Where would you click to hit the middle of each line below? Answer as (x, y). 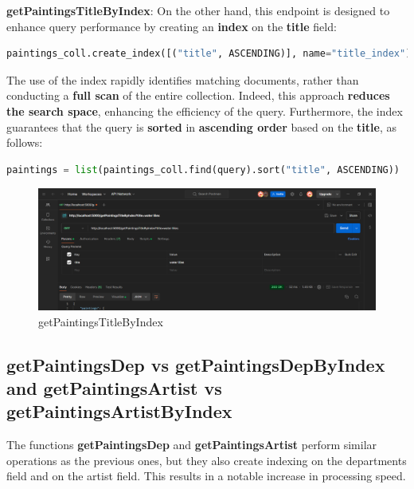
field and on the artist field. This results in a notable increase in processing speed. (206, 476)
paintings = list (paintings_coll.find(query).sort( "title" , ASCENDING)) (203, 170)
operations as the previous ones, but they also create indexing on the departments (207, 460)
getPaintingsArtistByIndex (119, 411)
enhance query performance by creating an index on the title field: (172, 26)
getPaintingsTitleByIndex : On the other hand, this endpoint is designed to (198, 10)
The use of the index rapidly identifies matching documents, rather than (183, 79)
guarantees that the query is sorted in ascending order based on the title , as (201, 126)
